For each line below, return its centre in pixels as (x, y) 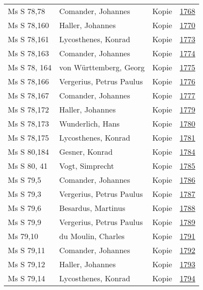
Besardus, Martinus (92, 208)
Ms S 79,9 (24, 222)
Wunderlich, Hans (89, 123)
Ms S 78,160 (28, 25)
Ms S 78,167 (28, 95)
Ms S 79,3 (24, 194)
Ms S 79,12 (26, 264)
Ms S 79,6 (24, 208)
